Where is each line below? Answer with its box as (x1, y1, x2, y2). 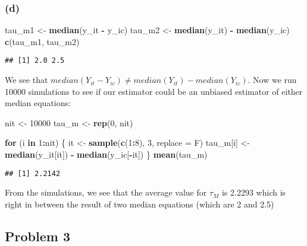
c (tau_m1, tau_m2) (5, 35, 80, 47)
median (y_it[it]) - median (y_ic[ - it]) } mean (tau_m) (5, 148, 208, 161)
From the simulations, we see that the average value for (5, 186, 207, 199)
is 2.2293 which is (221, 186, 286, 199)
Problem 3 (5, 226, 70, 245)
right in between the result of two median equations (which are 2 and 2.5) (5, 197, 274, 210)
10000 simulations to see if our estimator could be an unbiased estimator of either (5, 85, 303, 97)
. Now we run (248, 74, 297, 86)
